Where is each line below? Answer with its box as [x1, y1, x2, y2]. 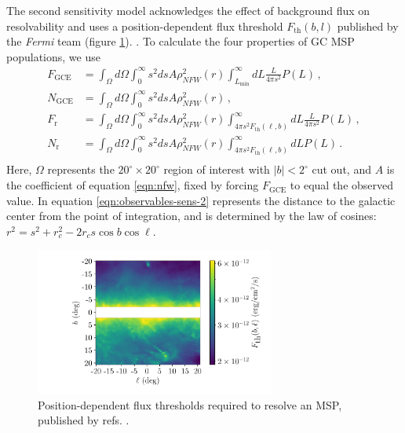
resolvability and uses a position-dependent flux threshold [6, 17, 283, 34]
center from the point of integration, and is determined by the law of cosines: [6, 207, 377, 224]
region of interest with [163, 161, 270, 178]
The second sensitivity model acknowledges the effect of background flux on [6, 2, 370, 18]
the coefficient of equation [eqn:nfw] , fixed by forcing [6, 177, 259, 193]
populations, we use [6, 48, 100, 64]
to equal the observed [290, 177, 394, 193]
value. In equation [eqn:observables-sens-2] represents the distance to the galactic [6, 192, 396, 208]
